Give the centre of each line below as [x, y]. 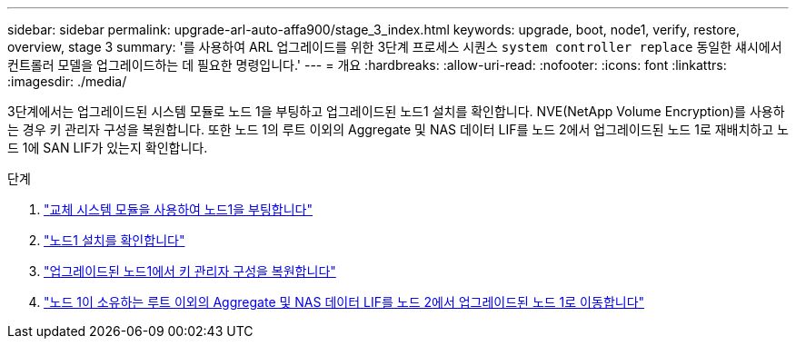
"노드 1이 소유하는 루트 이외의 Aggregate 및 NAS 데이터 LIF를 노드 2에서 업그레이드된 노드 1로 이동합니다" [344, 302]
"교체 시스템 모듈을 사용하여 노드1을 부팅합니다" [179, 209]
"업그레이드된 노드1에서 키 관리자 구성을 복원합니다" [190, 271]
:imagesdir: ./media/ [67, 81]
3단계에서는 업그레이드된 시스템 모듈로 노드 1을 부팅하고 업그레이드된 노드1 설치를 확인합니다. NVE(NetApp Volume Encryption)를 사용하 [396, 111]
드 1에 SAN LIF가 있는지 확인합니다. [108, 148]
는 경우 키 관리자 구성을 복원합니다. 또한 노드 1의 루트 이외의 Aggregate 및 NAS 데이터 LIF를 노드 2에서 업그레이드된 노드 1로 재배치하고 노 [398, 129]
